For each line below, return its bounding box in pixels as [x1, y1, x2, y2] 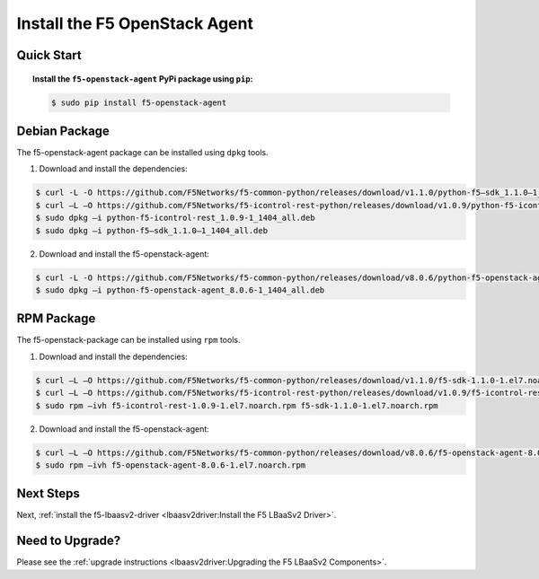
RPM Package [16, 311, 96, 327]
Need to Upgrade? [16, 533, 121, 548]
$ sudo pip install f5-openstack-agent [50, 97, 227, 108]
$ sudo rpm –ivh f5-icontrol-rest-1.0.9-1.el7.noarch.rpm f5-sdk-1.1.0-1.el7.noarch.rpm [35, 400, 439, 410]
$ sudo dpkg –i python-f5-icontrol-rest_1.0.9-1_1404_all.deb [35, 213, 315, 224]
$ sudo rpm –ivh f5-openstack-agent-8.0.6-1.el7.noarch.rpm [35, 460, 306, 470]
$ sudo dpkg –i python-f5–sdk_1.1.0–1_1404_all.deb [35, 225, 269, 235]
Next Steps [16, 486, 80, 502]
